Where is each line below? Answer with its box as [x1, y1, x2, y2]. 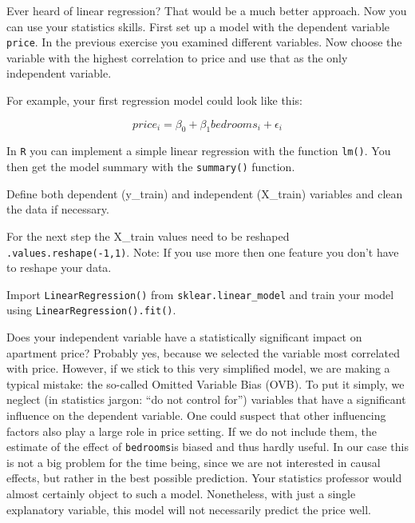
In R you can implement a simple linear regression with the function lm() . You [6, 142, 391, 159]
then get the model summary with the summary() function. [6, 158, 295, 175]
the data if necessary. [6, 201, 109, 218]
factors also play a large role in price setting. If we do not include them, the [6, 422, 377, 439]
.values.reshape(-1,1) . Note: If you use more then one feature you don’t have [6, 243, 399, 260]
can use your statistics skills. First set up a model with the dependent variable [6, 18, 390, 34]
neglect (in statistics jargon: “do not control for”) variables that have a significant [6, 391, 406, 408]
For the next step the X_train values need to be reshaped [6, 227, 290, 244]
